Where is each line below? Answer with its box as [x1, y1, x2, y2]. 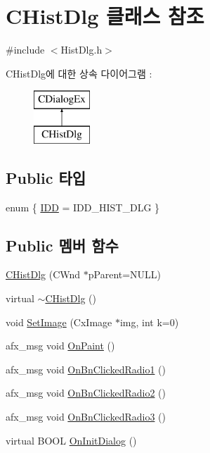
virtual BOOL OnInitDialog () [6, 433, 137, 447]
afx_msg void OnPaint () [6, 338, 115, 353]
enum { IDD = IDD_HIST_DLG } [6, 199, 160, 214]
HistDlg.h [60, 42, 103, 57]
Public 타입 [6, 166, 86, 188]
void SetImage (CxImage [6, 314, 112, 329]
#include [6, 42, 45, 57]
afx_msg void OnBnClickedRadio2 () [6, 385, 166, 400]
